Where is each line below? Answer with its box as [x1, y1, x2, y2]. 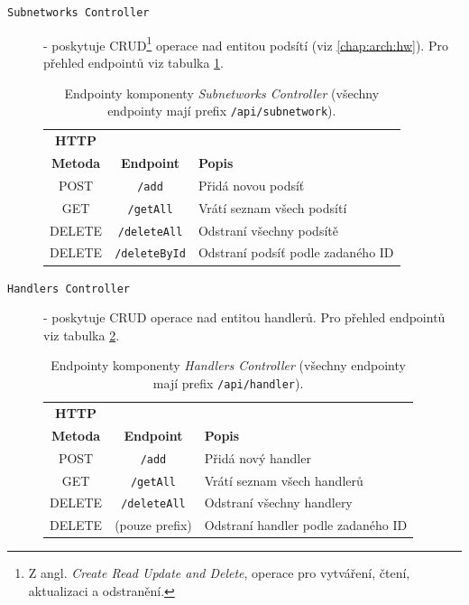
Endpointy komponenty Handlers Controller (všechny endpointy [51, 356, 406, 375]
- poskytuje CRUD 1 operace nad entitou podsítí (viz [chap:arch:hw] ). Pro [43, 33, 448, 54]
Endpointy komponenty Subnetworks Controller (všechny [64, 83, 380, 102]
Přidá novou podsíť [198, 175, 305, 194]
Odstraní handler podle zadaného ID [204, 516, 408, 535]
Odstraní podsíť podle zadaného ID [198, 243, 394, 262]
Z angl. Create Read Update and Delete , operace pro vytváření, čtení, [28, 563, 410, 582]
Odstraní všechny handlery [204, 493, 353, 512]
